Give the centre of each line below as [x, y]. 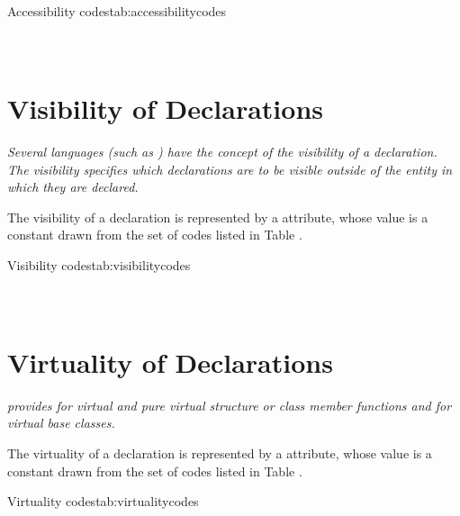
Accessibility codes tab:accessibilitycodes [117, 11]
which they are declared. [73, 187]
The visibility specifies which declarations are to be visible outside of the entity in [230, 169]
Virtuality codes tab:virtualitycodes [103, 501]
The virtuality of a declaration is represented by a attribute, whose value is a [220, 453]
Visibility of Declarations [166, 108]
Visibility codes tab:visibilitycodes [99, 264]
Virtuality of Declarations [170, 362]
